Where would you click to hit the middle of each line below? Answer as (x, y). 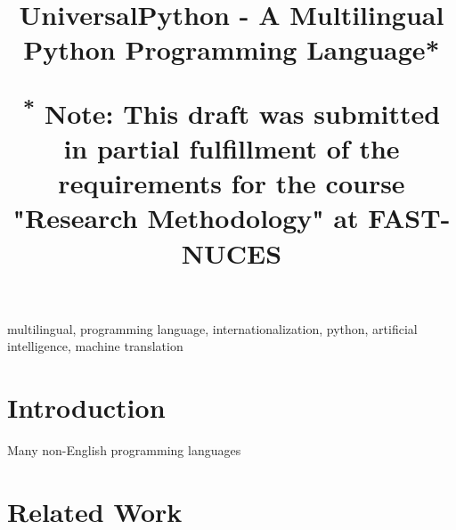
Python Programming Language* (232, 49)
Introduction (86, 408)
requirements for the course (232, 183)
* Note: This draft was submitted (232, 111)
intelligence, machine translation (95, 346)
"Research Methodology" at (186, 218)
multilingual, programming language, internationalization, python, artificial (212, 328)
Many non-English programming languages (124, 450)
